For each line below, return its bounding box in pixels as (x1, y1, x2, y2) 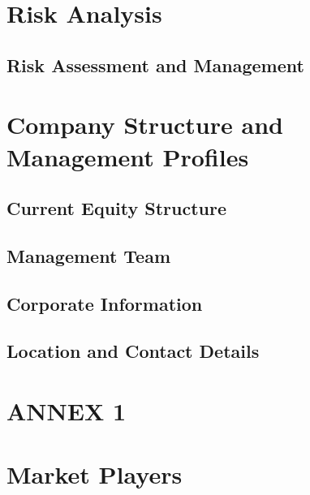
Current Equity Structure (6, 196, 227, 221)
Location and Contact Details (6, 338, 260, 364)
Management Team (6, 243, 171, 268)
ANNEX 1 (6, 394, 127, 428)
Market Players (6, 458, 183, 491)
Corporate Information (6, 291, 203, 316)
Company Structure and (6, 108, 283, 141)
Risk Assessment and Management (6, 52, 304, 77)
